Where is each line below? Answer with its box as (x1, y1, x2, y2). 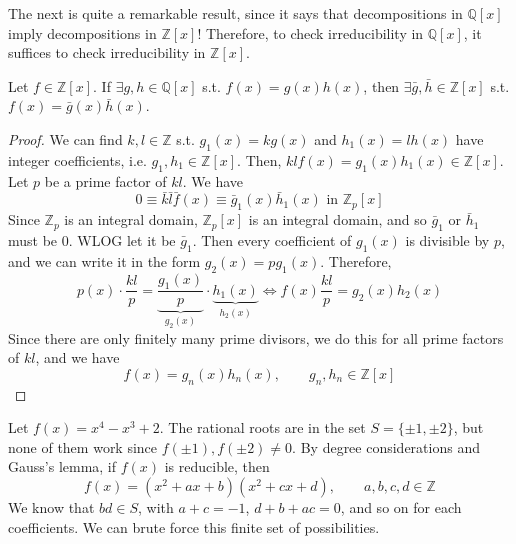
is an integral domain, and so (248, 209, 427, 230)
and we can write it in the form (8, 250, 201, 271)
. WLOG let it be (68, 229, 176, 250)
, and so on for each (340, 497, 462, 518)
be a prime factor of (44, 170, 167, 191)
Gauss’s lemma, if (8, 456, 117, 477)
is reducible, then (164, 456, 270, 477)
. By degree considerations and (292, 436, 480, 457)
